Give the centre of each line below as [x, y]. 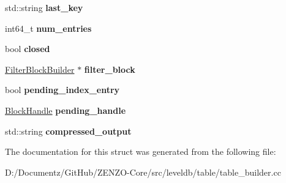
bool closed [28, 49]
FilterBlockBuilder [40, 69]
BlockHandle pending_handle [66, 110]
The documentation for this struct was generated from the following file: [141, 151]
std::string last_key [44, 7]
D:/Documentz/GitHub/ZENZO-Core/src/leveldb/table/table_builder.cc [143, 172]
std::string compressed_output [68, 131]
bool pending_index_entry [62, 90]
